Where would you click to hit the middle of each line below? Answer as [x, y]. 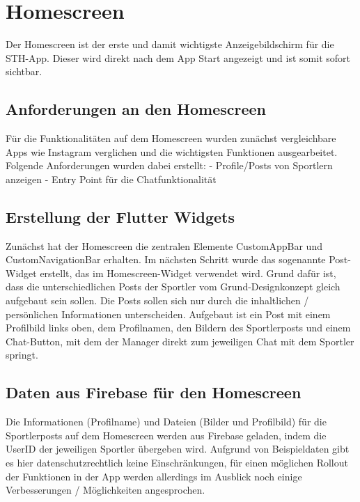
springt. [22, 355]
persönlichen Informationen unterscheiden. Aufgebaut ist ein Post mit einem [168, 314]
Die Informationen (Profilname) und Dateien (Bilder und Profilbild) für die [166, 422]
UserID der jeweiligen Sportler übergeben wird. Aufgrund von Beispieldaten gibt [178, 449]
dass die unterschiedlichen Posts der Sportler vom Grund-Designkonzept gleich [173, 287]
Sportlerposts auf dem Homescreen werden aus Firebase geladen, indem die [166, 435]
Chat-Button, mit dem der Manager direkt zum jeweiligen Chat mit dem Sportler [180, 341]
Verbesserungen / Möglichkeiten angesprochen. [105, 490]
